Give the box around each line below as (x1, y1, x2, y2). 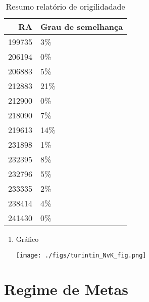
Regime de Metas (4, 279, 128, 299)
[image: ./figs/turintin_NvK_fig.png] (16, 251, 146, 259)
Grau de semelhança (40, 21, 123, 32)
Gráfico (16, 234, 39, 244)
